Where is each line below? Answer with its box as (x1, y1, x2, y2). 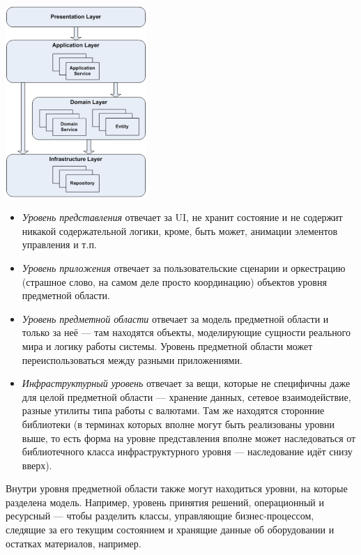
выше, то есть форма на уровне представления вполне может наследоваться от (22, 430, 356, 445)
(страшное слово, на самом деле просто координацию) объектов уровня (22, 274, 327, 289)
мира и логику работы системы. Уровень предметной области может (22, 338, 313, 353)
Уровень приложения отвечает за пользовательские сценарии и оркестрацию (22, 260, 346, 275)
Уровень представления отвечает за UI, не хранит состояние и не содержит (22, 210, 343, 225)
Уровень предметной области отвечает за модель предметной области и (22, 311, 329, 326)
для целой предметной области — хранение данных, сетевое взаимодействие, (22, 389, 351, 404)
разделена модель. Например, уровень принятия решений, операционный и (6, 494, 324, 509)
